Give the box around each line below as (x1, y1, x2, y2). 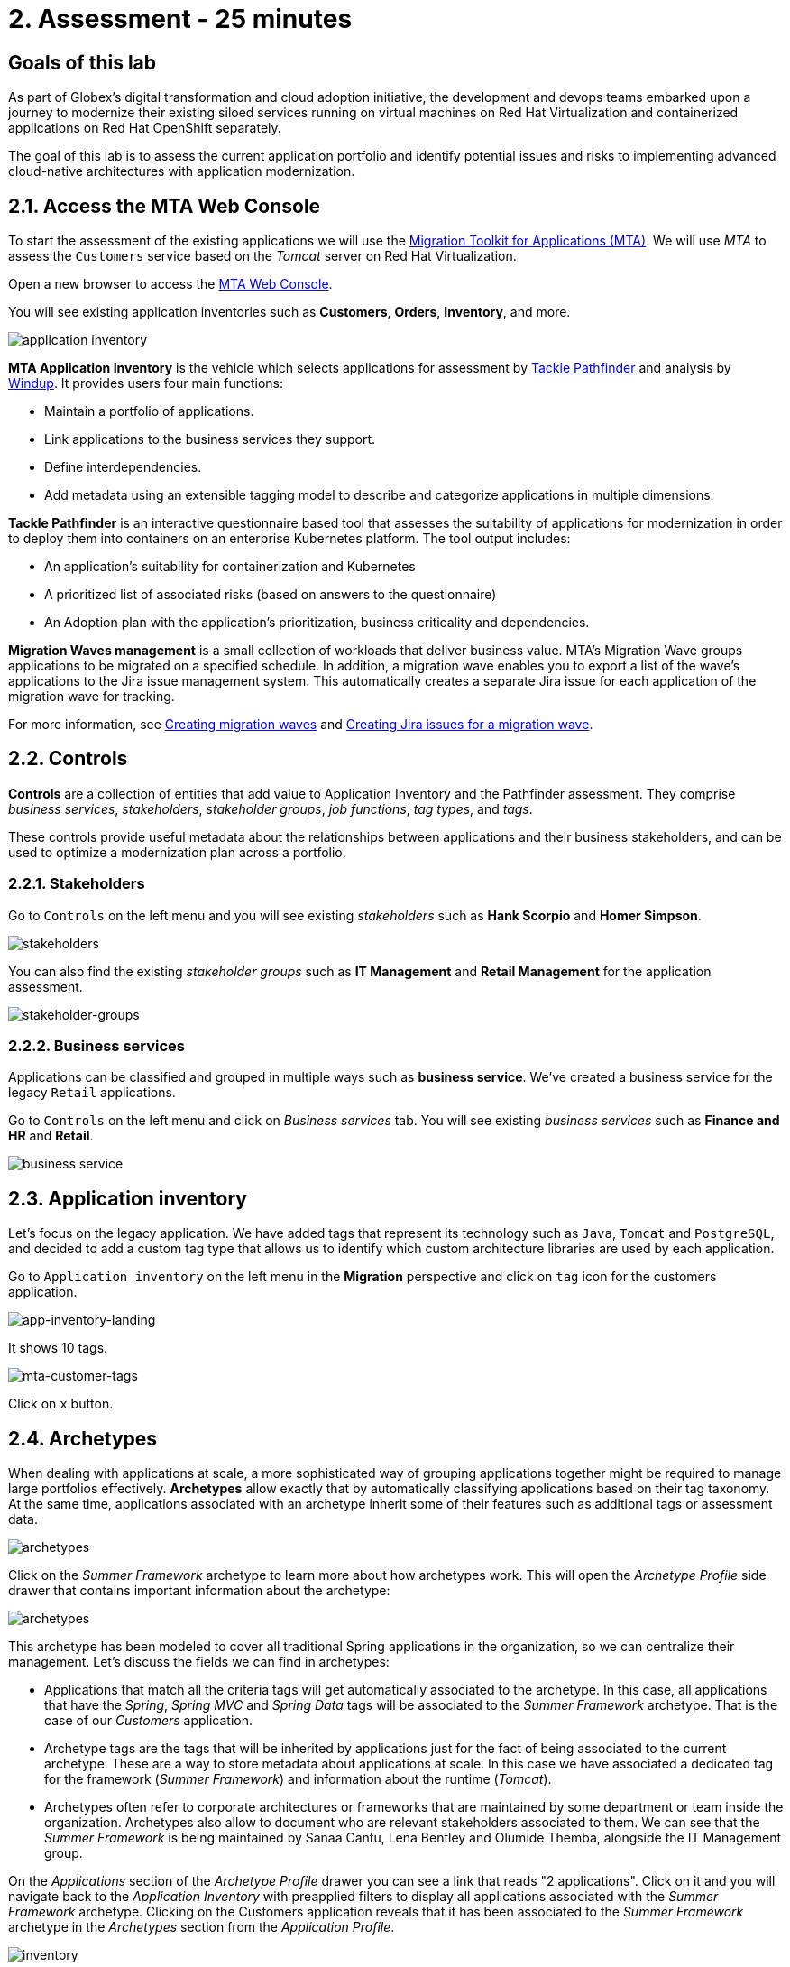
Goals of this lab (8, 51, 157, 74)
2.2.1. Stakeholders (8, 874, 145, 893)
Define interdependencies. (44, 459, 202, 476)
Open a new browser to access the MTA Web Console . (8, 276, 333, 292)
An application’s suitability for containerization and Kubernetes (44, 559, 416, 575)
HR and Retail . (8, 1128, 94, 1144)
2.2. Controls (8, 747, 128, 771)
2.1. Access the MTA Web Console (8, 194, 321, 217)
